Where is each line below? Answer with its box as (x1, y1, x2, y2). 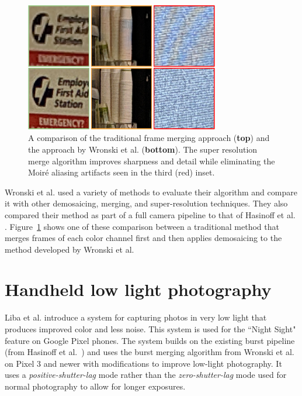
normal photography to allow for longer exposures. (5, 380, 186, 392)
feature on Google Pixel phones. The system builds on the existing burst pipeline (5, 334, 295, 346)
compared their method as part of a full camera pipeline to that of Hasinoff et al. (5, 208, 296, 221)
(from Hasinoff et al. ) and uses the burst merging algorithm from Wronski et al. (5, 346, 294, 358)
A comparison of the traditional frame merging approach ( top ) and (28, 132, 270, 144)
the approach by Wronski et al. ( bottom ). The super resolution (28, 143, 258, 155)
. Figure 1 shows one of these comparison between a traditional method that (5, 220, 279, 232)
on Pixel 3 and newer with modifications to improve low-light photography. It (5, 357, 282, 369)
